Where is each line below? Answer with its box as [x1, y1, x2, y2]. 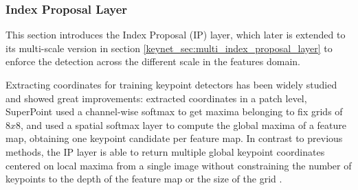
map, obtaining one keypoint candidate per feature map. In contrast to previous [5, 131, 343, 145]
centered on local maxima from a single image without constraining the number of [5, 158, 352, 172]
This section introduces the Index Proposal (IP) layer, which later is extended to [5, 27, 346, 42]
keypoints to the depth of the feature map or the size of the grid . [5, 171, 282, 186]
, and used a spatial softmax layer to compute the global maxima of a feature [21, 117, 346, 132]
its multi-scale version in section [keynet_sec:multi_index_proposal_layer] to [5, 40, 333, 55]
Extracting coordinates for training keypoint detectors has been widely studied [5, 78, 337, 91]
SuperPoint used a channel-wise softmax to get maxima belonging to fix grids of [5, 104, 343, 119]
